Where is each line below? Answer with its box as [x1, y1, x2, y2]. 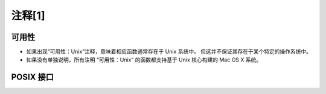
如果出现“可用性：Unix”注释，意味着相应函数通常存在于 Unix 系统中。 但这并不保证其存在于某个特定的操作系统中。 [26, 48, 312, 55]
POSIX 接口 [11, 72, 54, 83]
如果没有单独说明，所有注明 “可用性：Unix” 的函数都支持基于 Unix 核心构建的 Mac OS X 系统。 [26, 56, 262, 63]
